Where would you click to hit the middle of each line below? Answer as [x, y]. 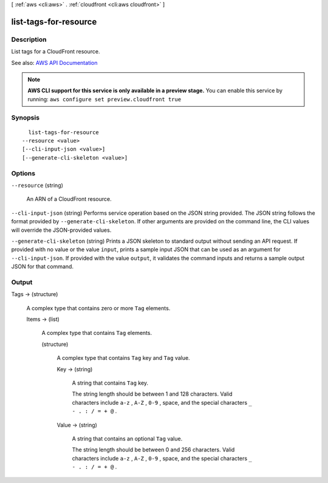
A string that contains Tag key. [110, 383]
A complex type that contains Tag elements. [97, 333]
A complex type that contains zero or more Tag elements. [98, 308]
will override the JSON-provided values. [61, 230]
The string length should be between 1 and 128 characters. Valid [152, 394]
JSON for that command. [43, 266]
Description [29, 39]
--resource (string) [37, 185]
